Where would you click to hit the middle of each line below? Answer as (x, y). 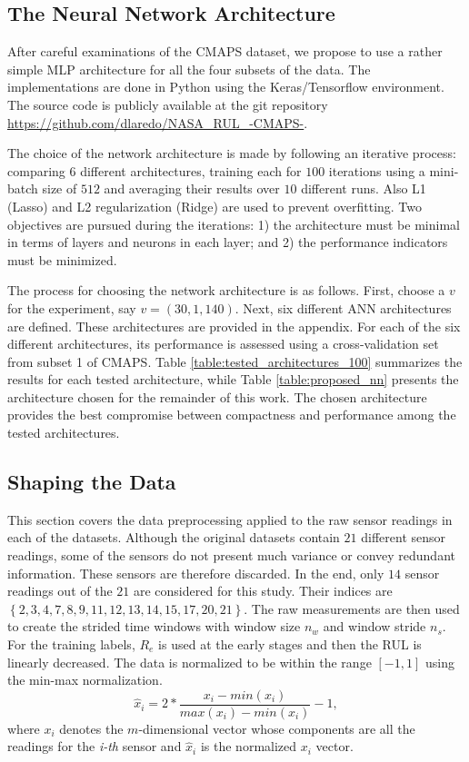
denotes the (91, 728)
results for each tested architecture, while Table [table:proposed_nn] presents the (233, 379)
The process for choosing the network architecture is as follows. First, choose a (226, 290)
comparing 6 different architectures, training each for (155, 170)
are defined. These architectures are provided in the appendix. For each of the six (234, 326)
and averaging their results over (192, 188)
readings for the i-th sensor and (95, 746)
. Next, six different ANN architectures (343, 307)
